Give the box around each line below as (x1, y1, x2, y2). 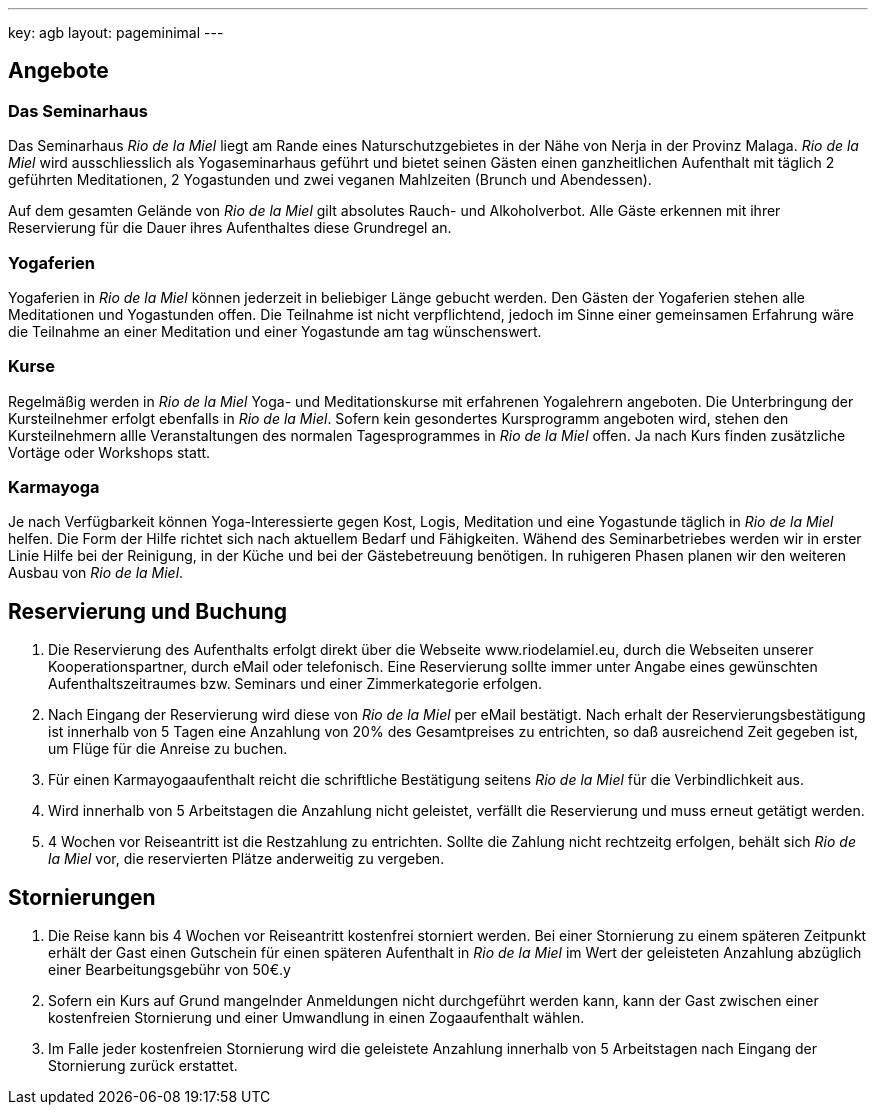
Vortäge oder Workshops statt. (8, 443, 211, 461)
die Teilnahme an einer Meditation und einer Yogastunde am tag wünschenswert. (8, 322, 542, 340)
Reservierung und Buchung (8, 598, 288, 624)
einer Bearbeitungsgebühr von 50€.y (48, 961, 291, 979)
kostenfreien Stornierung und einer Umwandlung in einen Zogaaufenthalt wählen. (48, 1009, 585, 1027)
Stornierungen (8, 884, 156, 910)
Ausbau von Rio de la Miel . (8, 564, 184, 582)
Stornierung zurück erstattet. (48, 1057, 238, 1075)
